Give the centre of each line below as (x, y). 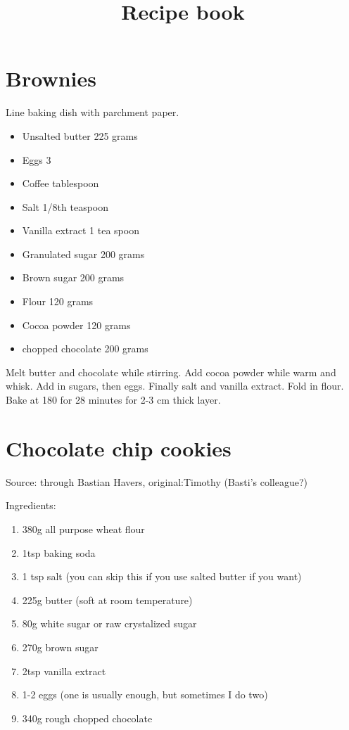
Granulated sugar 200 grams (83, 254)
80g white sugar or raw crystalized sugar (109, 623)
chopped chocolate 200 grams (85, 348)
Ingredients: (31, 505)
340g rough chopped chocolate (87, 718)
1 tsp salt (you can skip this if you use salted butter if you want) (162, 576)
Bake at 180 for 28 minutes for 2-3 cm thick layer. (113, 400)
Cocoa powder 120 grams (76, 325)
